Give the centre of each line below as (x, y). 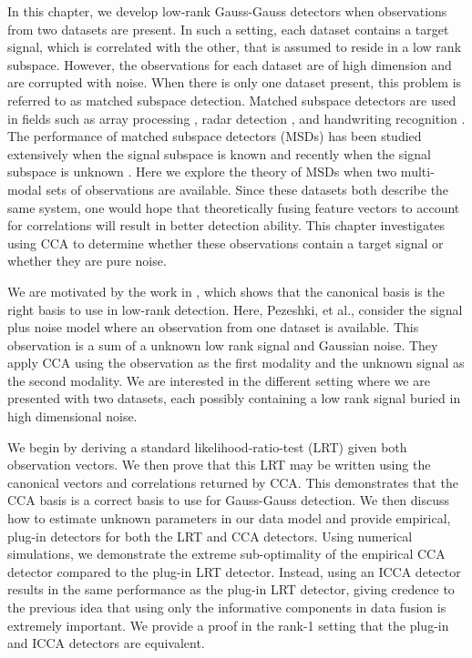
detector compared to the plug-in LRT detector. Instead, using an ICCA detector (234, 571)
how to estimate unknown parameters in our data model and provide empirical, (229, 518)
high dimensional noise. (72, 416)
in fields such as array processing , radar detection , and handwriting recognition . (236, 118)
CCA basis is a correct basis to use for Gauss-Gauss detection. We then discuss (229, 500)
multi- (417, 172)
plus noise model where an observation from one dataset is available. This (213, 327)
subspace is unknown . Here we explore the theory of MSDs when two (202, 172)
